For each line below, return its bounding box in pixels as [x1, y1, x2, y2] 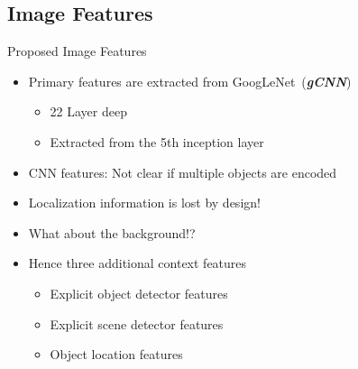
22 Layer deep [50, 102, 127, 121]
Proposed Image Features [7, 42, 147, 60]
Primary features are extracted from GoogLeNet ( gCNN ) [28, 71, 352, 90]
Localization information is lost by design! [28, 193, 261, 212]
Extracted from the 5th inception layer [50, 132, 264, 151]
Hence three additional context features [28, 254, 247, 272]
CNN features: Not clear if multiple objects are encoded [28, 162, 337, 181]
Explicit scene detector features [50, 314, 224, 333]
